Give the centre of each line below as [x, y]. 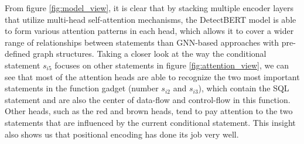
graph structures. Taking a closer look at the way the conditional [150, 54]
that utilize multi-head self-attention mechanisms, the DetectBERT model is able [151, 19]
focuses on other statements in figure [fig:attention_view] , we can [172, 65]
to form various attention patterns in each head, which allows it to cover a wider [149, 31]
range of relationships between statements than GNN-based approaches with [142, 42]
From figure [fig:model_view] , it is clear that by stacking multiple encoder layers [149, 8]
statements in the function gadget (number [82, 88]
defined [18, 54]
